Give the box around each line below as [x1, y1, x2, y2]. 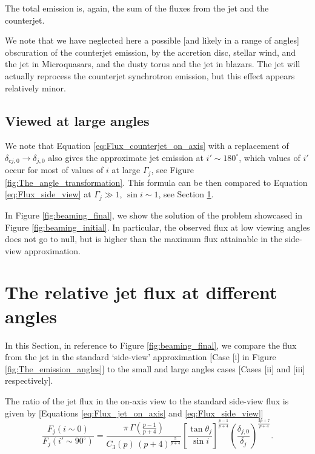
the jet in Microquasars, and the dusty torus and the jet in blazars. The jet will [5, 58, 300, 70]
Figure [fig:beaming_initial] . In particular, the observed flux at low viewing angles [5, 220, 310, 233]
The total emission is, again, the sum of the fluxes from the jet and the [5, 2, 269, 14]
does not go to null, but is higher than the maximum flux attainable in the [5, 232, 282, 245]
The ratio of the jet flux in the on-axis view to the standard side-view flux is [5, 394, 289, 407]
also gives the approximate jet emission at [48, 151, 204, 163]
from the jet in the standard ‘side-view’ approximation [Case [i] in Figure [5, 350, 276, 363]
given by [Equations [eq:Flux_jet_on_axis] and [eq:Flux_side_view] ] [5, 406, 264, 419]
